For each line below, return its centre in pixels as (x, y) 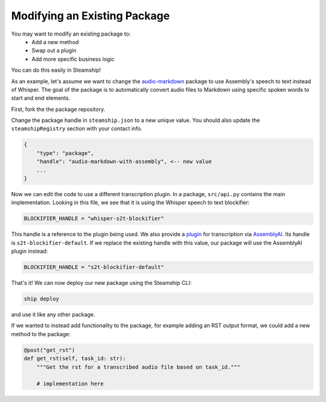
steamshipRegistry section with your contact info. (77, 129)
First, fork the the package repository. (58, 109)
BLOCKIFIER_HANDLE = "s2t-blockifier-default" (94, 267)
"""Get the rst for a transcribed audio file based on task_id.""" (139, 367)
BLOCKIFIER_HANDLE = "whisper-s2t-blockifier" (94, 219)
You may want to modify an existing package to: (71, 34)
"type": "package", (66, 153)
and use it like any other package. (53, 314)
